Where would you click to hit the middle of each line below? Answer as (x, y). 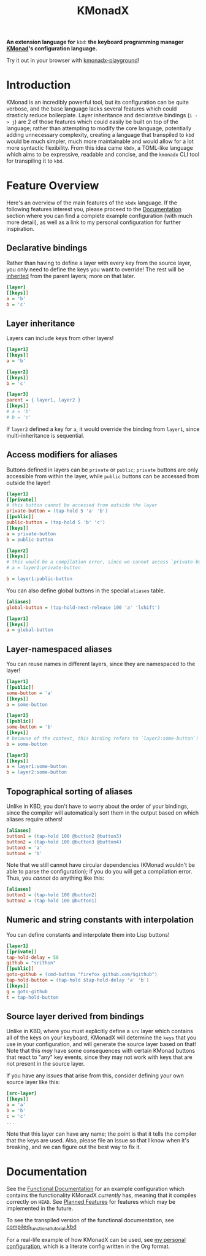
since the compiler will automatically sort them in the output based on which (103, 813)
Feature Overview (53, 186)
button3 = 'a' (25, 848)
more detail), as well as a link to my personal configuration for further (94, 222)
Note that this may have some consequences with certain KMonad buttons (101, 1051)
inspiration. (21, 229)
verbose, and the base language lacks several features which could (92, 109)
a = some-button (27, 704)
